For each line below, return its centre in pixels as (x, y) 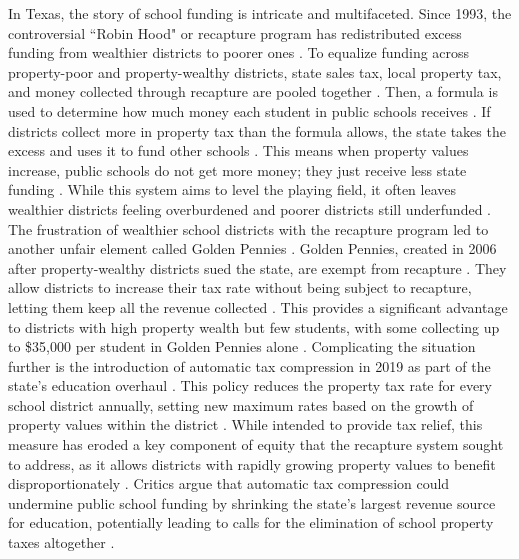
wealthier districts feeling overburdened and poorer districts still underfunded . (249, 208)
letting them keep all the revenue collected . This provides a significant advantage (258, 306)
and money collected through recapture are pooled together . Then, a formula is (253, 91)
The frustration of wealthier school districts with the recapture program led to (248, 228)
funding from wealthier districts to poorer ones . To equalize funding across (239, 52)
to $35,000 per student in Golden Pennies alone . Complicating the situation (242, 346)
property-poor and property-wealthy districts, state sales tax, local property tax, (255, 71)
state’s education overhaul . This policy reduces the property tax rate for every (250, 385)
